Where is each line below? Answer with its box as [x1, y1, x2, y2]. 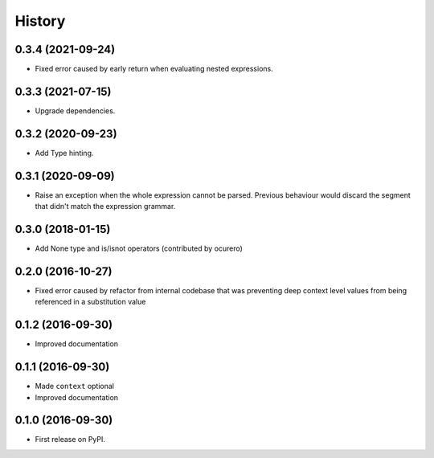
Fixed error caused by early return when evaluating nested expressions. [35, 64, 273, 74]
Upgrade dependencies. [35, 105, 116, 116]
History [14, 12, 66, 30]
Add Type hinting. [35, 148, 94, 157]
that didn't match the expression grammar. [35, 202, 176, 211]
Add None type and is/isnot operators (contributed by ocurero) [35, 243, 243, 253]
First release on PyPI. [35, 435, 106, 444]
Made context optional [35, 382, 114, 391]
